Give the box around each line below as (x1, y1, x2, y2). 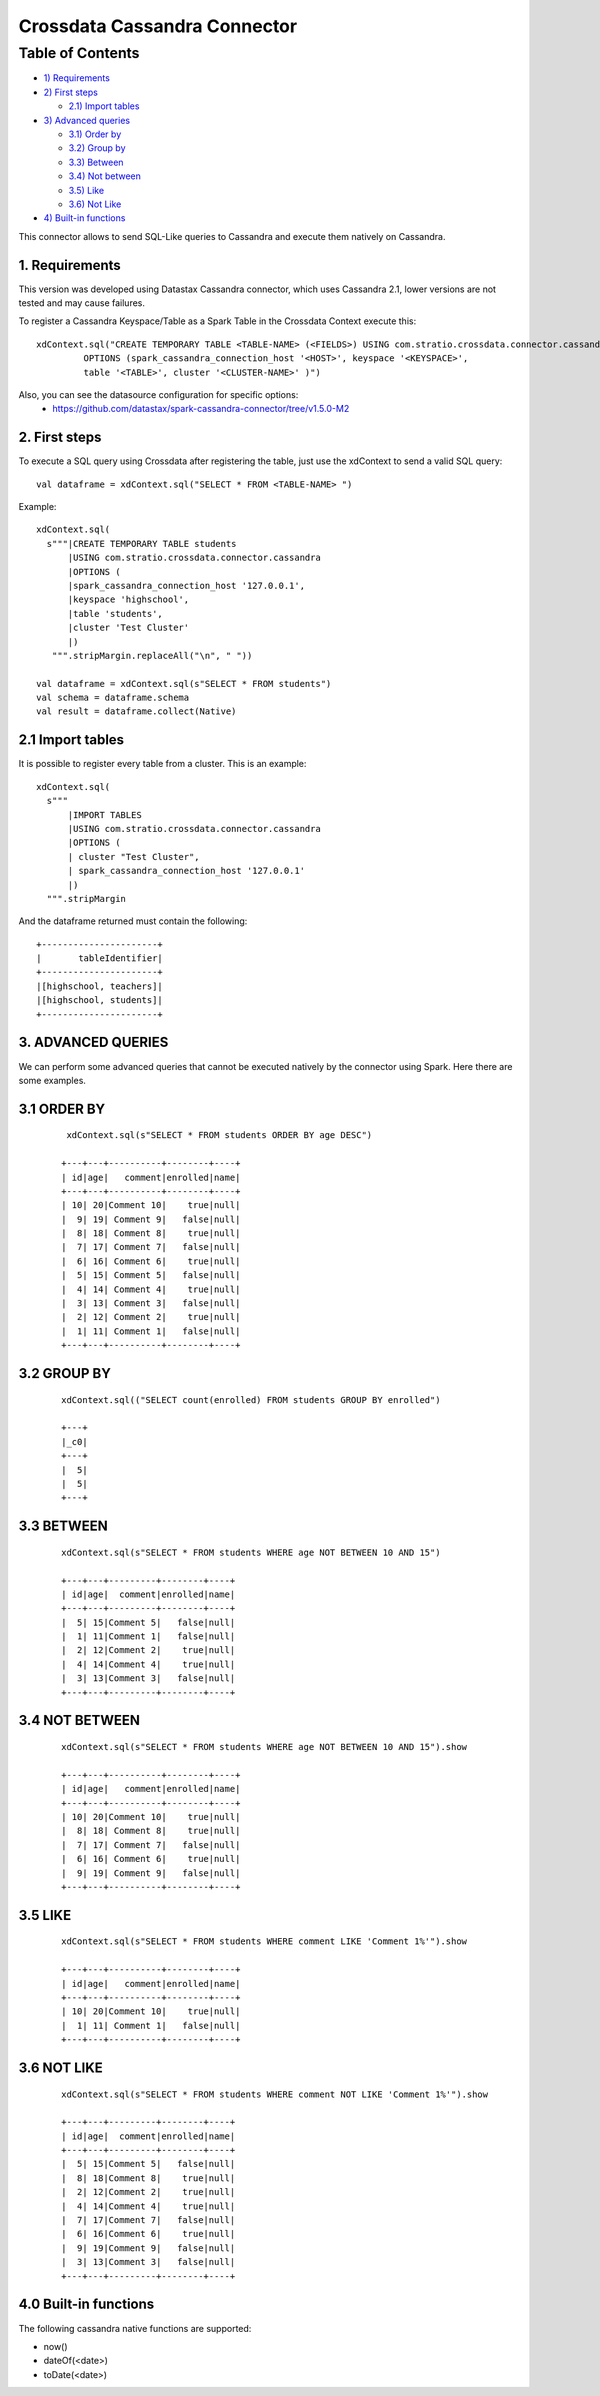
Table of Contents (18, 44, 140, 62)
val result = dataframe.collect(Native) (36, 706, 237, 717)
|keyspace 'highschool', (67, 594, 190, 605)
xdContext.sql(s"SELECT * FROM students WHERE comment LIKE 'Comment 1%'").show (61, 1936, 468, 1947)
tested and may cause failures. (18, 296, 145, 309)
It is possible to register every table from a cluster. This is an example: (18, 758, 307, 770)
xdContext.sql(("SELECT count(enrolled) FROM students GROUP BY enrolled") (61, 1394, 441, 1405)
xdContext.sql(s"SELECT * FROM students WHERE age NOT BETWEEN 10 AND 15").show (61, 1741, 468, 1753)
